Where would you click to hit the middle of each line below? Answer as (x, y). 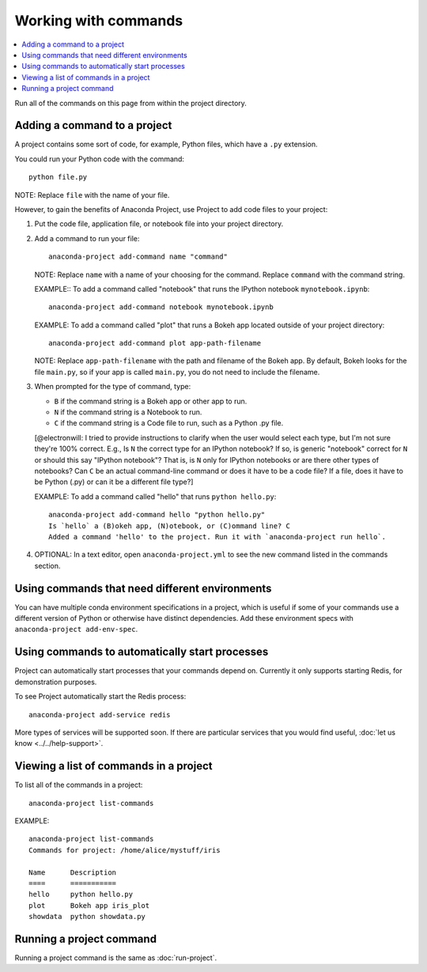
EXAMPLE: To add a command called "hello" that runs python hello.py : (155, 496)
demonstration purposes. (56, 682)
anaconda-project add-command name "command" (138, 257)
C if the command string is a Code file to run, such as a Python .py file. (169, 423)
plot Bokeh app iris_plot (89, 905)
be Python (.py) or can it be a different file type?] (114, 482)
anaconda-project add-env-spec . (76, 630)
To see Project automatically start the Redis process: (100, 697)
